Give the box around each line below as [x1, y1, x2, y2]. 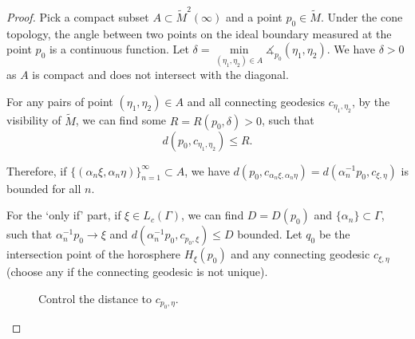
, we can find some [75, 112, 167, 128]
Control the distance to [38, 290, 152, 306]
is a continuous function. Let [49, 41, 189, 57]
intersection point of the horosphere [6, 246, 181, 262]
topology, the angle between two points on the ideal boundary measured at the [6, 25, 392, 41]
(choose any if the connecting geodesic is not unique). [6, 263, 268, 280]
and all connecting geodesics [187, 93, 326, 109]
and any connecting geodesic [231, 246, 370, 262]
